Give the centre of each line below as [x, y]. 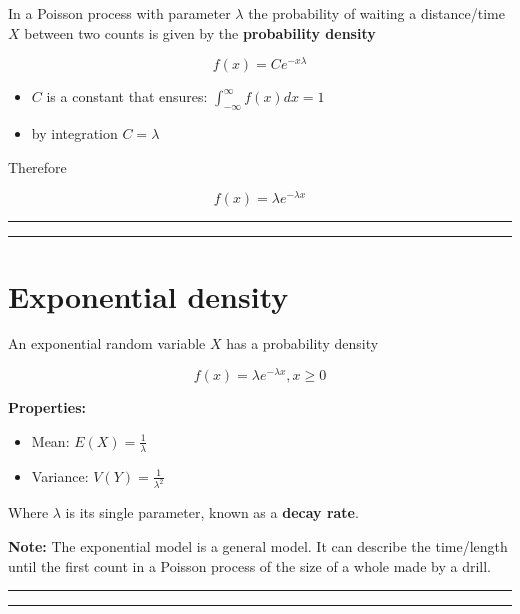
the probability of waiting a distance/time [376, 13]
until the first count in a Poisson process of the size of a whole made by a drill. [249, 565]
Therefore [37, 166]
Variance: [60, 475]
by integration [74, 133]
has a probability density [302, 343]
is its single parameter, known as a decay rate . [212, 512]
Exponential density [148, 295]
